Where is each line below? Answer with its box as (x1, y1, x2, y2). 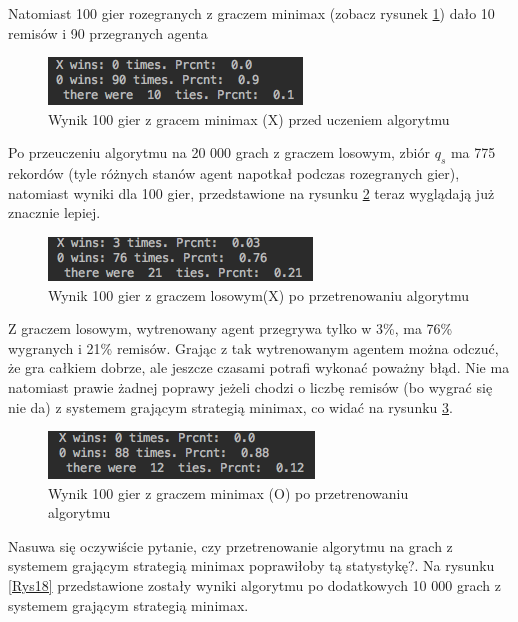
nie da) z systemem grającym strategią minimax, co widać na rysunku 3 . (8, 396, 453, 417)
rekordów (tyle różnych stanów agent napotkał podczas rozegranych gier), (8, 163, 460, 184)
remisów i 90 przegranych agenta (8, 22, 208, 43)
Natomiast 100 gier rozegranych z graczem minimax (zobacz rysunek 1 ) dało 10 (8, 3, 495, 23)
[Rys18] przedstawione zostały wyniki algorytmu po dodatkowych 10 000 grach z (8, 575, 501, 596)
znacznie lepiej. (8, 202, 101, 223)
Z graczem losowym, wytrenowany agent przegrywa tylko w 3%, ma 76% (8, 318, 453, 339)
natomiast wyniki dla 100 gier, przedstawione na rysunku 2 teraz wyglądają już (8, 182, 495, 203)
